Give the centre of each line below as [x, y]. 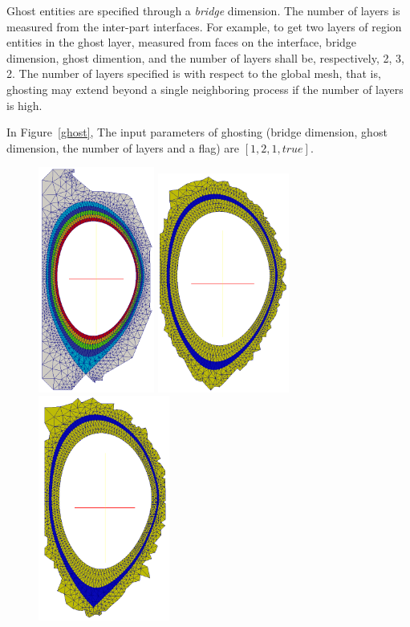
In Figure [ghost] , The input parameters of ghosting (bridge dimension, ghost [197, 132]
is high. [24, 105]
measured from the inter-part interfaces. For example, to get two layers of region [204, 26]
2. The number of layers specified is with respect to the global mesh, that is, [194, 73]
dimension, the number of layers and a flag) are [123, 147]
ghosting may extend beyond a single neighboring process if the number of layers [205, 89]
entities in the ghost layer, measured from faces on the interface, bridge [182, 42]
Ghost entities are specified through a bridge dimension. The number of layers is [203, 10]
